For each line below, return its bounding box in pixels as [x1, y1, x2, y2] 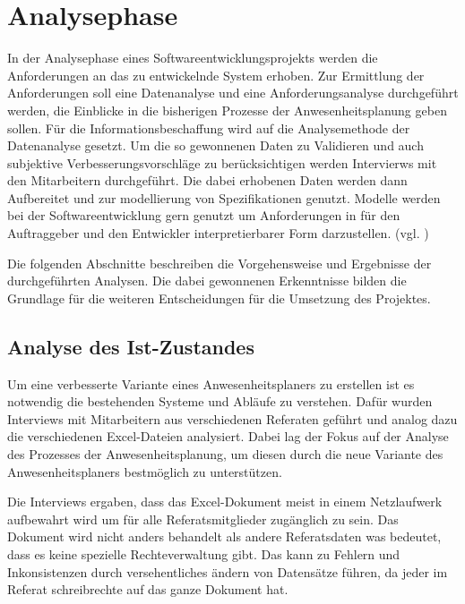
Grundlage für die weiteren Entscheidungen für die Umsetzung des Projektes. [7, 288, 431, 307]
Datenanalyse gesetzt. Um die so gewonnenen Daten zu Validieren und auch [7, 136, 424, 155]
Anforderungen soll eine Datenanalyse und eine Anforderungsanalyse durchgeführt [7, 83, 459, 102]
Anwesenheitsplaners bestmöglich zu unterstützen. [7, 462, 282, 481]
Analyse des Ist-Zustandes [7, 332, 254, 360]
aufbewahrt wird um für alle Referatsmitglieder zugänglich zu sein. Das [7, 509, 399, 528]
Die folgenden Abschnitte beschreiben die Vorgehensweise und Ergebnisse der [7, 253, 432, 272]
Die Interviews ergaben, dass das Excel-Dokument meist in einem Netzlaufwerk [7, 492, 443, 511]
